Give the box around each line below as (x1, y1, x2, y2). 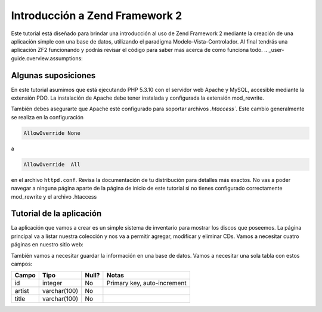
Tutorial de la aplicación (11, 209, 102, 219)
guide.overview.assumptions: (11, 54, 83, 62)
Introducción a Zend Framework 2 (11, 9, 182, 22)
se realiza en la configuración (11, 113, 83, 121)
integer (42, 279, 63, 288)
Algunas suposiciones (11, 70, 96, 81)
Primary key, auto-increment (106, 279, 187, 288)
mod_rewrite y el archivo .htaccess (11, 193, 97, 200)
